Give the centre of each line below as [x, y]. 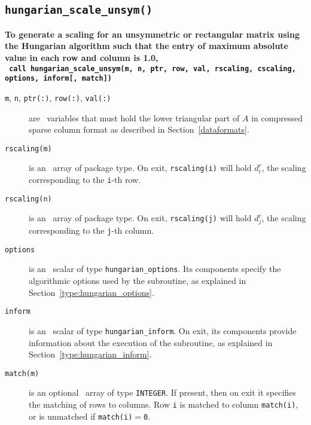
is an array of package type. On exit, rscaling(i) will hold [140, 168]
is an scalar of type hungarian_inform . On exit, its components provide [163, 330]
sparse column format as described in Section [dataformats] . [139, 129]
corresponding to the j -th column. [92, 230]
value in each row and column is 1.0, [82, 57]
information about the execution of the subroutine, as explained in [151, 342]
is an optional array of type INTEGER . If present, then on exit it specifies [162, 392]
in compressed [277, 117]
